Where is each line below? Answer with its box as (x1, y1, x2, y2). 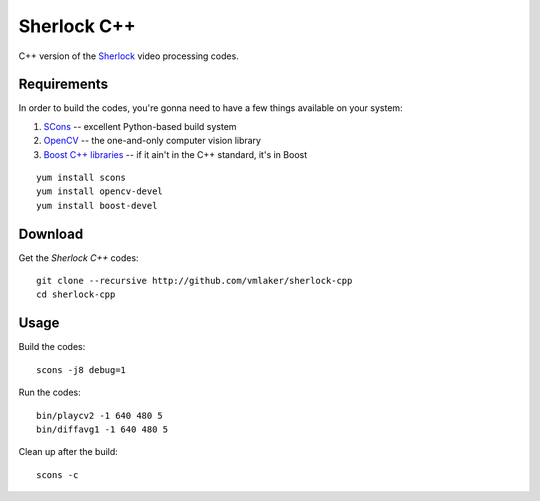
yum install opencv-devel (36, 186, 164, 197)
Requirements (18, 76, 109, 93)
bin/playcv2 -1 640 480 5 (36, 410, 164, 421)
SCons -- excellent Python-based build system (43, 120, 237, 132)
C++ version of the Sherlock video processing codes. (18, 50, 239, 62)
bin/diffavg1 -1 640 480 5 (36, 423, 169, 435)
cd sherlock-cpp (36, 289, 116, 300)
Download (18, 225, 84, 242)
